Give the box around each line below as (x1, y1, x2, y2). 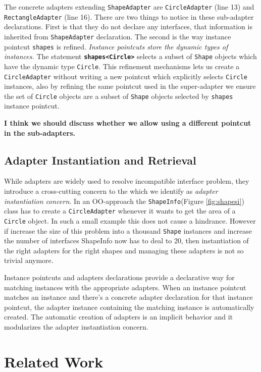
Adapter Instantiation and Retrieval (4, 152, 196, 168)
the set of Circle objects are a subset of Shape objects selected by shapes (4, 90, 233, 101)
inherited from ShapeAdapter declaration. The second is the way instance (4, 31, 231, 41)
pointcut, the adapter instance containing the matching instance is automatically (4, 301, 254, 312)
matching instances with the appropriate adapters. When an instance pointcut (4, 282, 246, 292)
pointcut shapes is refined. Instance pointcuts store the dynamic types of (4, 41, 228, 51)
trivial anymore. (4, 255, 54, 265)
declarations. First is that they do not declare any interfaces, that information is (4, 21, 252, 32)
